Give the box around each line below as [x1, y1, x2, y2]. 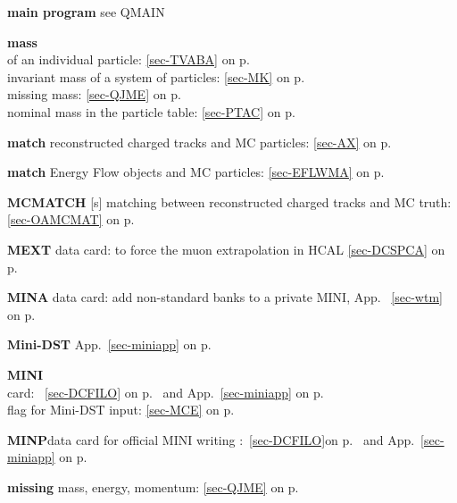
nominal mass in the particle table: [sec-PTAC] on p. [7, 102, 295, 121]
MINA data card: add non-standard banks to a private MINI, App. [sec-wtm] [7, 288, 443, 306]
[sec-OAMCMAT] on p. [7, 210, 135, 229]
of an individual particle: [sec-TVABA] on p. [7, 50, 250, 69]
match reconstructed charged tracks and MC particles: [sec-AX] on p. [7, 132, 392, 151]
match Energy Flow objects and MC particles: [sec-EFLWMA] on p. [7, 163, 385, 181]
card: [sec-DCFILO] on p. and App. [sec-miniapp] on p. [7, 382, 324, 401]
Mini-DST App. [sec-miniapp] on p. [7, 335, 212, 354]
